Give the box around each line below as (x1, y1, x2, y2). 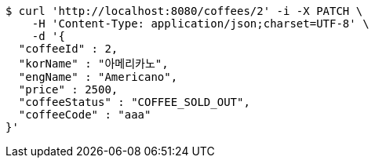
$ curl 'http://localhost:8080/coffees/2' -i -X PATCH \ (5, 5, 363, 17)
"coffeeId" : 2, (18, 42, 118, 55)
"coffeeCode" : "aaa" (18, 108, 151, 121)
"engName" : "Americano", (18, 71, 178, 83)
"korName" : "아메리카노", (18, 57, 169, 70)
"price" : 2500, (18, 83, 118, 96)
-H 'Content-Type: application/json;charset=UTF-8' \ (31, 17, 370, 30)
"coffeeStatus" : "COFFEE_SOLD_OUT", (18, 96, 250, 108)
